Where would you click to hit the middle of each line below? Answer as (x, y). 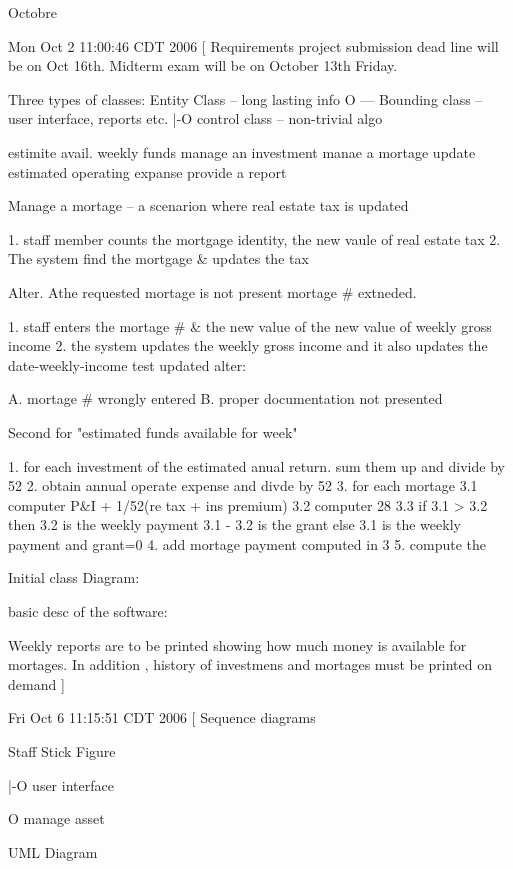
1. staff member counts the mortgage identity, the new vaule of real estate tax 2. (254, 238)
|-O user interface (61, 784)
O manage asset (56, 818)
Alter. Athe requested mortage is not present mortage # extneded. (212, 291)
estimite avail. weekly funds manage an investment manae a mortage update (242, 151)
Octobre (33, 12)
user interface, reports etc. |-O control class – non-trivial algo (195, 118)
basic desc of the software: (88, 611)
